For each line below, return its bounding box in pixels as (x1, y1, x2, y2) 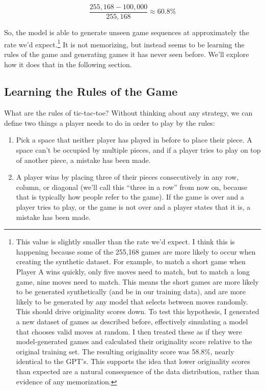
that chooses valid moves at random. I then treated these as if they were (16, 326, 242, 337)
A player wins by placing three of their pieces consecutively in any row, (16, 172, 239, 182)
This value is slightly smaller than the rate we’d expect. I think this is (16, 236, 235, 247)
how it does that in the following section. (4, 59, 132, 69)
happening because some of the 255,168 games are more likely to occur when (16, 246, 256, 257)
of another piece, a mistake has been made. (16, 154, 151, 165)
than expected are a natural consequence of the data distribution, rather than (16, 366, 259, 376)
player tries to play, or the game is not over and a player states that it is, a (16, 202, 251, 212)
